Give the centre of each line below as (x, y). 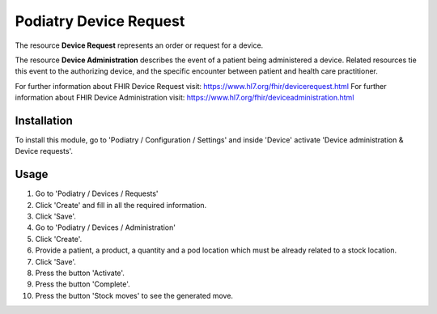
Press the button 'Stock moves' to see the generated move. (134, 295)
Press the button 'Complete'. (83, 284)
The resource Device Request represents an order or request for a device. (139, 45)
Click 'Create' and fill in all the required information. (121, 205)
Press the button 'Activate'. (80, 273)
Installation (44, 120)
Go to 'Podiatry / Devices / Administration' (105, 227)
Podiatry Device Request (100, 21)
